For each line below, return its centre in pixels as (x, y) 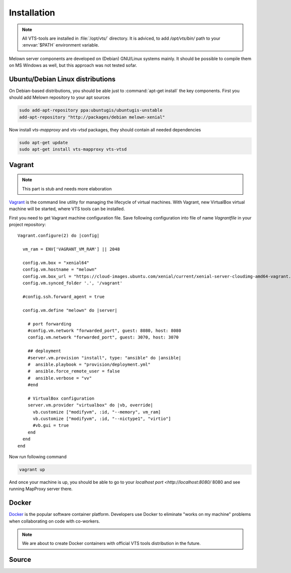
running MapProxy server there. (41, 489)
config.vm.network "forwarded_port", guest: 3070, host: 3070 (103, 337)
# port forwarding (49, 324)
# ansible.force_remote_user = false (74, 371)
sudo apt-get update (43, 142)
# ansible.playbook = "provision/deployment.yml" (89, 364)
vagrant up (32, 469)
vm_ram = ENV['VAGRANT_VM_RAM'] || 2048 (71, 249)
